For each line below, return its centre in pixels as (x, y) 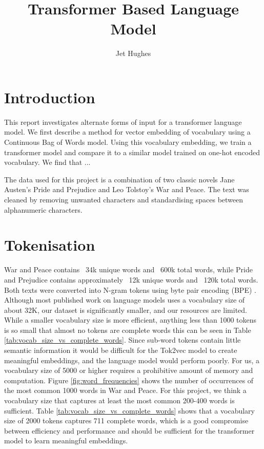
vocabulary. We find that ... (47, 162)
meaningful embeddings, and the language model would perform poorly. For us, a (132, 360)
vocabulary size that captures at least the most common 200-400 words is (119, 400)
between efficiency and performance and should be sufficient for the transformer (129, 430)
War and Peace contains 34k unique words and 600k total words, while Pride (128, 269)
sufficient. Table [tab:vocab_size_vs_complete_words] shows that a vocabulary (129, 410)
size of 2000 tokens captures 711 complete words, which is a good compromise (126, 420)
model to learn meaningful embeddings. (66, 441)
